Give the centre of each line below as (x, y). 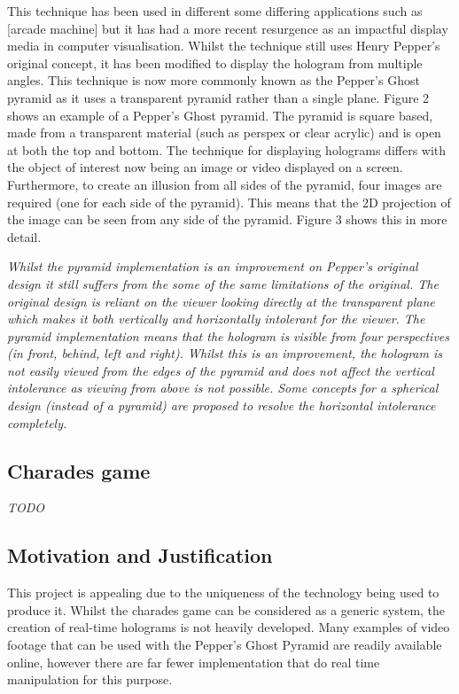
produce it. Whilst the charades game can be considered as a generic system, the (226, 609)
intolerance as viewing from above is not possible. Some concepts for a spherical (223, 388)
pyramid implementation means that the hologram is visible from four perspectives (229, 335)
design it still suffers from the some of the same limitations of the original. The (223, 283)
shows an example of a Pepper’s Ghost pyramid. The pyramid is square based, (220, 115)
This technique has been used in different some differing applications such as (215, 11)
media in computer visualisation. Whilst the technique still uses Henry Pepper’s (224, 46)
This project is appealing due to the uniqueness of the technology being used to (223, 593)
